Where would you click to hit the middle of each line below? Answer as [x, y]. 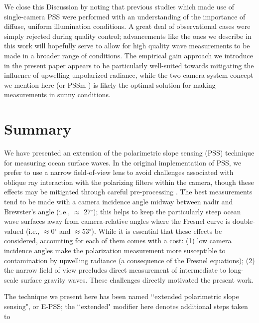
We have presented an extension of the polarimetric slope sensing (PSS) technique [129, 153]
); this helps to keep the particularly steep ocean [167, 211]
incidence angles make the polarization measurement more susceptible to [115, 250]
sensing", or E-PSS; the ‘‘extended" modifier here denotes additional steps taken [126, 306]
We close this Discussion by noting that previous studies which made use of [119, 6]
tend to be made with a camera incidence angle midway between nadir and [119, 202]
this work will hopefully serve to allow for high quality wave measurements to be [127, 46]
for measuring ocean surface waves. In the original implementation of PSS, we [123, 162]
